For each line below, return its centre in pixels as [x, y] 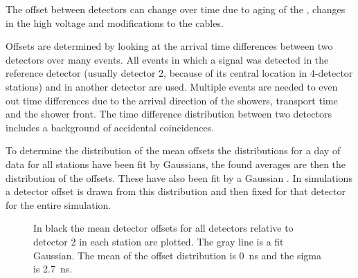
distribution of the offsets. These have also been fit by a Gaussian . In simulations [179, 177]
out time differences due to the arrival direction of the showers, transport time [172, 100]
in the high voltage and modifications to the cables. [115, 22]
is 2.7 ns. [53, 269]
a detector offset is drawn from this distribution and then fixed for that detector [176, 191]
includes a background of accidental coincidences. [110, 127]
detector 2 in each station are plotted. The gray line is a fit [159, 241]
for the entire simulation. [59, 204]
